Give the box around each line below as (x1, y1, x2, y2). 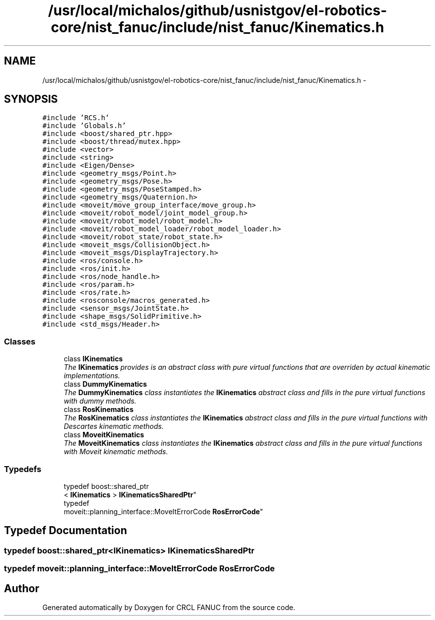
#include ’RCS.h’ (42, 114, 110, 122)
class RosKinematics (64, 405, 134, 414)
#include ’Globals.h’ (42, 122, 126, 130)
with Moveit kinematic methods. (64, 447, 168, 456)
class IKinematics (64, 354, 123, 363)
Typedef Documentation (4, 524, 127, 537)
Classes (4, 336, 36, 346)
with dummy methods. (64, 397, 137, 406)
